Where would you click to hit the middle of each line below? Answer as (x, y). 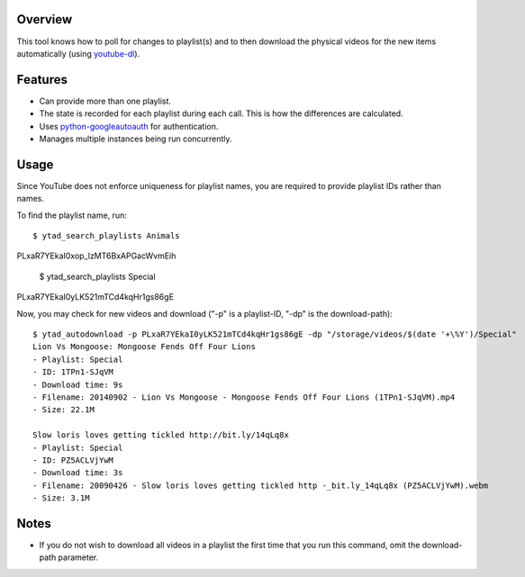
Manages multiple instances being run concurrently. (136, 139)
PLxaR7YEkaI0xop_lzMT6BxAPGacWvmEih (96, 256)
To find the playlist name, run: (72, 215)
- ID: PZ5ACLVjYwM (73, 460)
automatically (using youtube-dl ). (78, 53)
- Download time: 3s (78, 473)
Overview (45, 19)
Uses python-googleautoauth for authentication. (129, 126)
